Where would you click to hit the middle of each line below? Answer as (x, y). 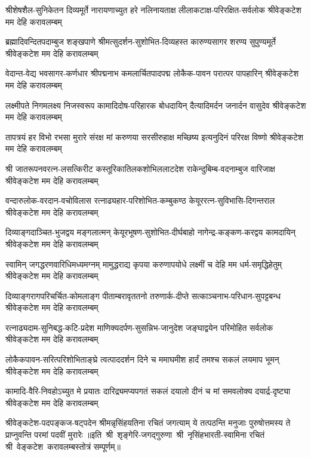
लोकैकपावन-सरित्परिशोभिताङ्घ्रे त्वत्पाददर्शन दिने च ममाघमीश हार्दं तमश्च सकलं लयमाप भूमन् (142, 359)
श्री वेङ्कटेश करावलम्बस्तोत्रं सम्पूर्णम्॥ (63, 446)
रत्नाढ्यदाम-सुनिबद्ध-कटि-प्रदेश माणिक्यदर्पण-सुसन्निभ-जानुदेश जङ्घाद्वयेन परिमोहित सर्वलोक (139, 327)
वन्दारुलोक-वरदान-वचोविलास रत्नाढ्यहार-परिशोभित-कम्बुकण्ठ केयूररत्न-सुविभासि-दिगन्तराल (140, 200)
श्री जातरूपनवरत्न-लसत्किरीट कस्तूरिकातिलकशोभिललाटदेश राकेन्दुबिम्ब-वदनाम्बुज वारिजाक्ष (140, 168)
